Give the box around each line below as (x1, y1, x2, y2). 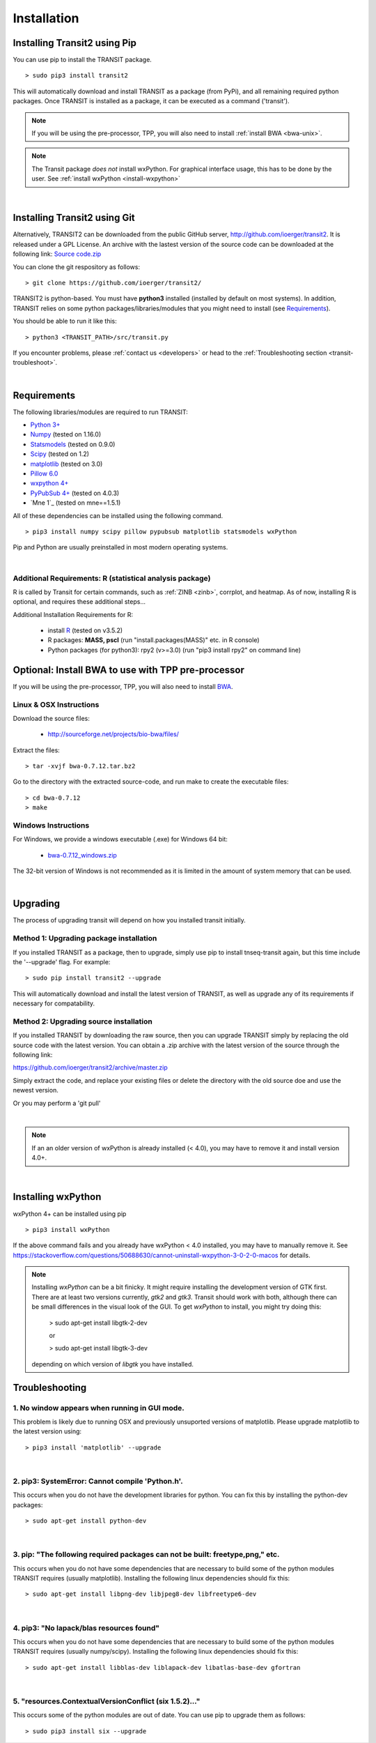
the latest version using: (13, 1427, 82, 1436)
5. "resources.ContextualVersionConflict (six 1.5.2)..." (13, 1696, 201, 1706)
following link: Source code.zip (13, 250, 102, 258)
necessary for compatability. (13, 999, 95, 1007)
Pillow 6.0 (30, 469, 58, 478)
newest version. (13, 1086, 58, 1095)
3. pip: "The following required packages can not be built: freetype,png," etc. (13, 1550, 280, 1560)
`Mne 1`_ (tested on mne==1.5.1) (30, 498, 121, 507)
